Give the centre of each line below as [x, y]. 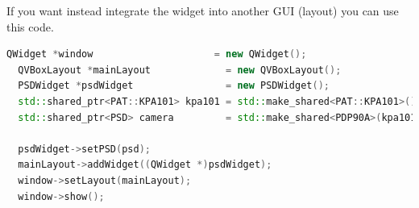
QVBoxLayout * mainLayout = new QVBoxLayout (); [180, 70]
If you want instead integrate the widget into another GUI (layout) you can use [203, 10]
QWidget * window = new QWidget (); [157, 54]
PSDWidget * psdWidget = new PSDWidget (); [174, 86]
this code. [30, 26]
